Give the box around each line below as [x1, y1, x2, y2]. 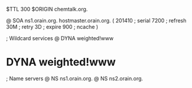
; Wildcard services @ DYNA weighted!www [6, 35, 114, 41]
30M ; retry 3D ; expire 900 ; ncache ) [6, 24, 99, 30]
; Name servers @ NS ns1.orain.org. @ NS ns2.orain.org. [6, 74, 144, 82]
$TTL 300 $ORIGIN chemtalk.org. [6, 6, 88, 12]
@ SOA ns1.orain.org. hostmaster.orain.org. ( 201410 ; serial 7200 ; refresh [6, 17, 187, 24]
